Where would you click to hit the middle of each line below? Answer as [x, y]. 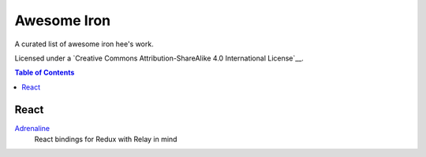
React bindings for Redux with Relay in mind [106, 139]
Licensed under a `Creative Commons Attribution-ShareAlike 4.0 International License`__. [159, 58]
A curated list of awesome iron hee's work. [84, 44]
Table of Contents [45, 73]
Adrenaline [32, 128]
